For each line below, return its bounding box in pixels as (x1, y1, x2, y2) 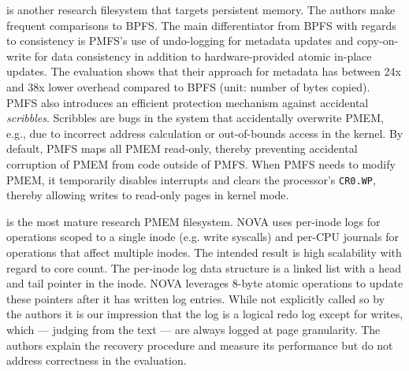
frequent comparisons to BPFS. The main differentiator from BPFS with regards (6, 17, 396, 33)
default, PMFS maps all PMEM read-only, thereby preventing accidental (6, 140, 358, 157)
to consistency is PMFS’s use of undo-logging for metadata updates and (6, 32, 354, 49)
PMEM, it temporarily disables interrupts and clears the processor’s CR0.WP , (6, 171, 376, 187)
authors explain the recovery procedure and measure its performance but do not (6, 336, 393, 353)
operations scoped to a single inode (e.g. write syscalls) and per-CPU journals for (6, 228, 399, 245)
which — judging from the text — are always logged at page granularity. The (6, 321, 381, 337)
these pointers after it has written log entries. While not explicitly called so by (6, 290, 385, 306)
